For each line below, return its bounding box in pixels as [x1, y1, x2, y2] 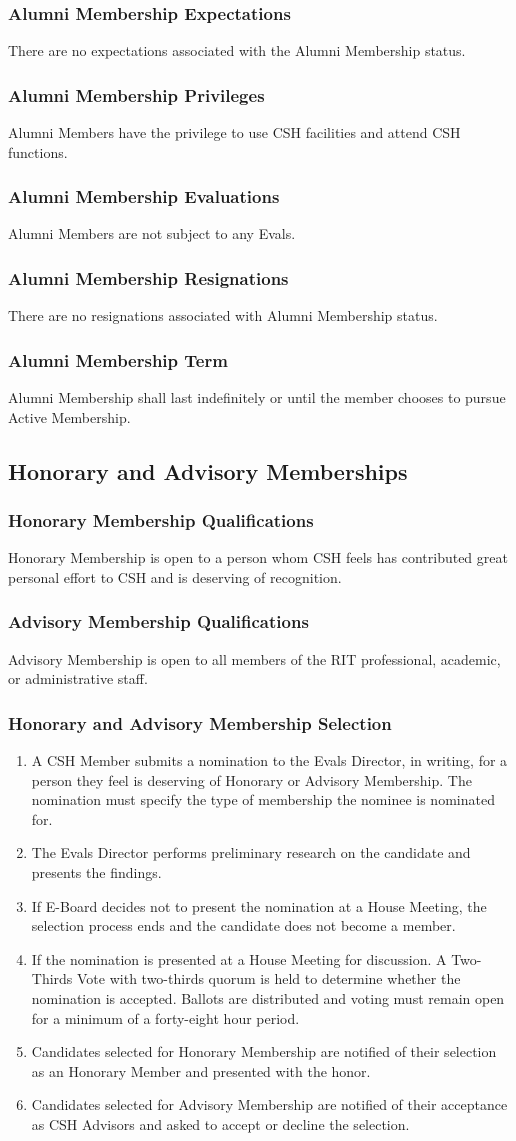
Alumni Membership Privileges [8, 82, 265, 107]
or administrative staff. [8, 668, 148, 689]
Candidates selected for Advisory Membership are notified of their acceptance [31, 1094, 508, 1115]
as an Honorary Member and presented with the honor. [31, 1060, 371, 1081]
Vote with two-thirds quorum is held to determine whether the [77, 968, 461, 989]
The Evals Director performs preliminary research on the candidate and [31, 842, 471, 863]
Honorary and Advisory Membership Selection [8, 710, 392, 735]
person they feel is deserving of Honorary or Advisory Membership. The [31, 769, 472, 790]
